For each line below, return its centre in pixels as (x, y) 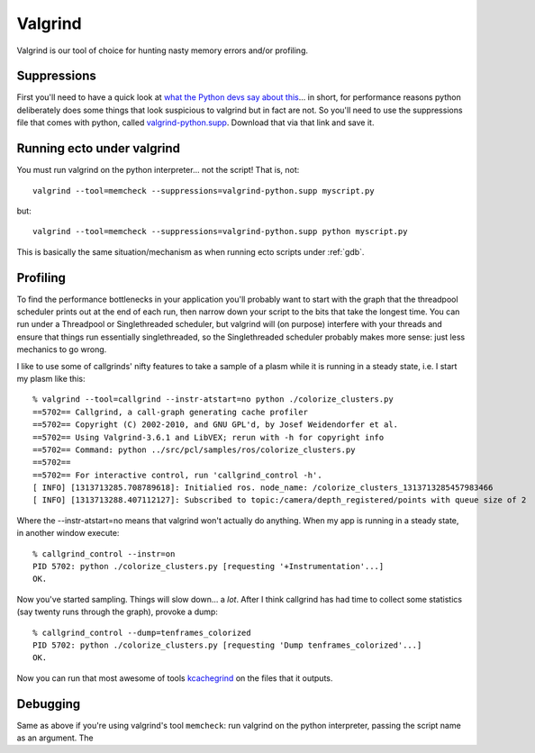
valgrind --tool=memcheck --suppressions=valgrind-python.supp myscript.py (204, 191)
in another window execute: (68, 533)
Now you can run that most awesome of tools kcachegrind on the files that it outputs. (175, 678)
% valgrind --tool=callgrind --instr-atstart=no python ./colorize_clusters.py (213, 399)
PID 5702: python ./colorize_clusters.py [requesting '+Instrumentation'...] (209, 567)
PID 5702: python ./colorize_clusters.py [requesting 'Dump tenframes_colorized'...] (227, 645)
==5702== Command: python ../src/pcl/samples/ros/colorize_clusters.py (194, 449)
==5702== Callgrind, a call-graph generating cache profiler (170, 412)
